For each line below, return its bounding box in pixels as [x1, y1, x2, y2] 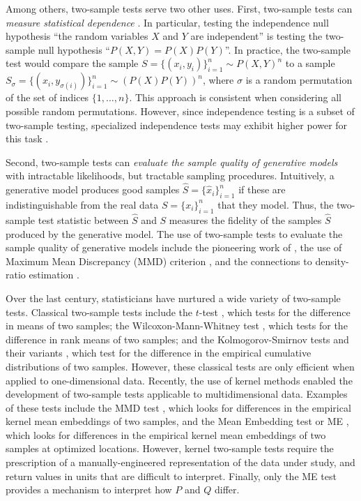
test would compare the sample [6, 56, 139, 70]
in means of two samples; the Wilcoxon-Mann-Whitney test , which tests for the [6, 318, 348, 333]
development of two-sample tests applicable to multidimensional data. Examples [6, 387, 348, 401]
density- [315, 253, 349, 268]
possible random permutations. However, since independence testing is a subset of [6, 103, 355, 118]
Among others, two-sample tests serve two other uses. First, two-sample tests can [6, 1, 353, 15]
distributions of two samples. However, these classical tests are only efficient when [6, 359, 355, 373]
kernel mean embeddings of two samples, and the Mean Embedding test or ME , [6, 414, 349, 428]
